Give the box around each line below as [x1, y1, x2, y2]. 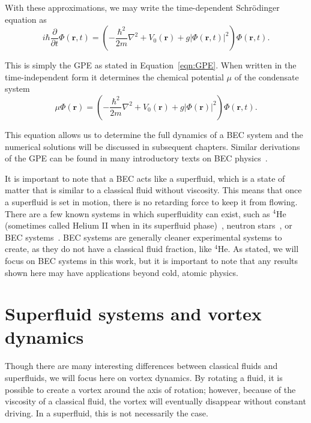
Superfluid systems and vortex [5, 301, 262, 326]
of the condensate [234, 70, 299, 83]
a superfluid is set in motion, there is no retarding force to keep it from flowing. [5, 195, 298, 208]
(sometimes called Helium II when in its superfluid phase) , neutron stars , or [5, 219, 292, 232]
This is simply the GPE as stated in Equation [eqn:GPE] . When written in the [5, 59, 297, 71]
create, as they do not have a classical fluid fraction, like [5, 242, 212, 255]
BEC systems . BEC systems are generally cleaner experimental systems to [5, 230, 282, 243]
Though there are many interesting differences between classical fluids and [5, 359, 278, 372]
